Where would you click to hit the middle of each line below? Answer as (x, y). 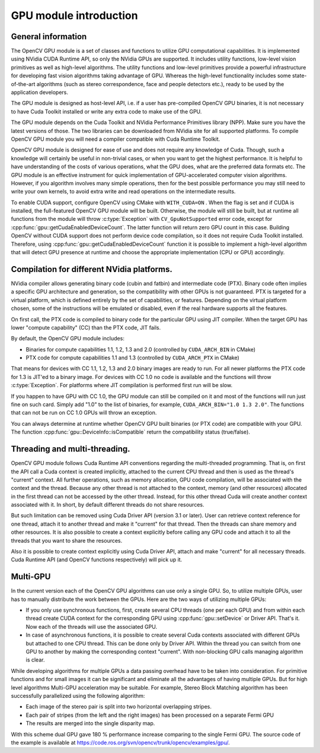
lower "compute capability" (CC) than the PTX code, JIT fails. (86, 327)
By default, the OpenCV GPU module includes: (68, 338)
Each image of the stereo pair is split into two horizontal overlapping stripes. (119, 707)
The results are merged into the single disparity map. (90, 723)
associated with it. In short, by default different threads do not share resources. (108, 505)
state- (300, 76)
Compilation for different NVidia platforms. (92, 269)
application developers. (39, 93)
